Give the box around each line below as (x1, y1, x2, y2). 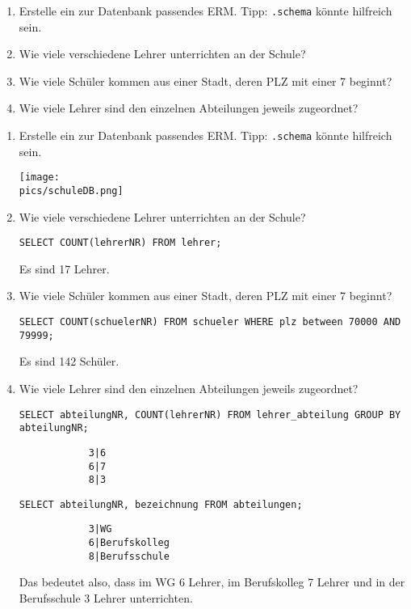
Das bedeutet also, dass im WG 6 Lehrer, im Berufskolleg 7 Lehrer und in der (19, 573, 405, 590)
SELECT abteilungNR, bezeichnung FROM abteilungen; (19, 498, 303, 510)
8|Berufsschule (88, 550, 170, 562)
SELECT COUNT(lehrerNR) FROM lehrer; (19, 237, 222, 249)
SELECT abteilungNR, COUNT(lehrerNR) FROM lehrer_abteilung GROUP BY (19, 408, 401, 421)
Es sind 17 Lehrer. (19, 260, 110, 277)
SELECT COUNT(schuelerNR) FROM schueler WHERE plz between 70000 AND (19, 316, 401, 328)
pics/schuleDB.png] (19, 184, 124, 197)
